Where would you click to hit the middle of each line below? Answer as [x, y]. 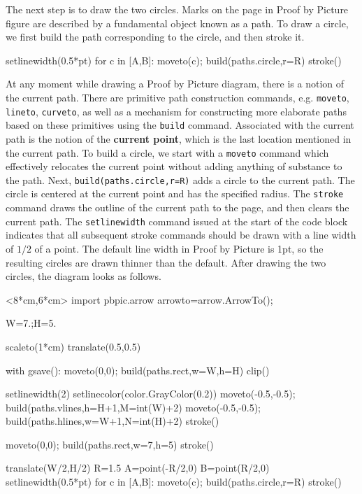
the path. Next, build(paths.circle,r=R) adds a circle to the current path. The [180, 179]
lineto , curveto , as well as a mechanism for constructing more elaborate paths [176, 111]
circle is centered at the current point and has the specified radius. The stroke [175, 193]
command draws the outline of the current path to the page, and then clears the [178, 207]
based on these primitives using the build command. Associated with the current [180, 125]
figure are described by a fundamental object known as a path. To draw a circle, [177, 23]
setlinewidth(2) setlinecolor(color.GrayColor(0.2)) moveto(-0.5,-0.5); [151, 394]
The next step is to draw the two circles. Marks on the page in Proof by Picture [177, 9]
